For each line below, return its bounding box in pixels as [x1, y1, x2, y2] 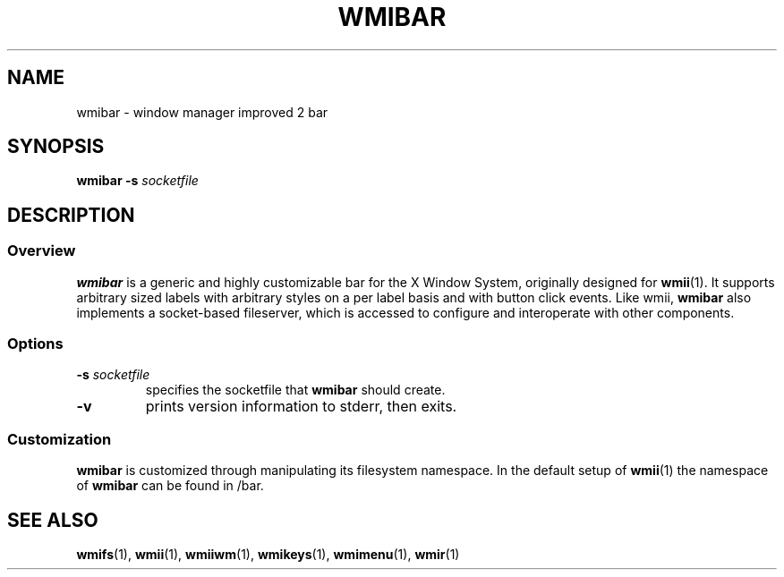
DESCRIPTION [7, 203, 135, 226]
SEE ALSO [7, 508, 98, 531]
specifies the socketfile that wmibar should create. [145, 382, 446, 398]
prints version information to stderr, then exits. [145, 397, 457, 416]
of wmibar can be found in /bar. [76, 478, 264, 494]
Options [7, 335, 64, 353]
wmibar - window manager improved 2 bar [76, 104, 328, 120]
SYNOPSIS [7, 135, 105, 158]
